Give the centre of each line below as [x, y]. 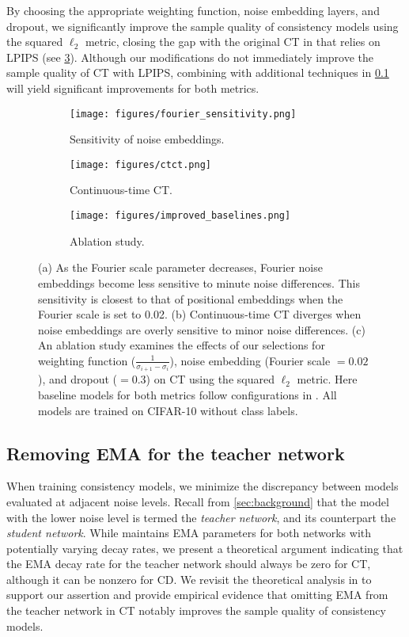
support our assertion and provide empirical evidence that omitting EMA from [197, 595]
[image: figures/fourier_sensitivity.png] [183, 114]
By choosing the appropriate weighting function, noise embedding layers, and [193, 10]
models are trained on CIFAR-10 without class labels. [168, 410]
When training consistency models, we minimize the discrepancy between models [203, 486]
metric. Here [327, 379]
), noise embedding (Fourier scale [250, 360]
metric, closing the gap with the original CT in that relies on [233, 42]
